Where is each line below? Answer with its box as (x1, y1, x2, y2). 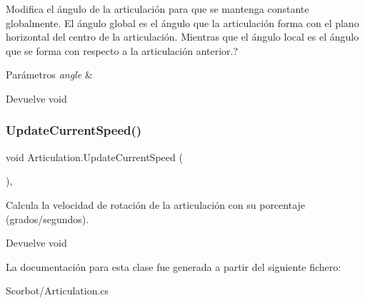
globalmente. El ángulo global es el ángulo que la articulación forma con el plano (6, 15, 359, 30)
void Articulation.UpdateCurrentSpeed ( (6, 149, 183, 164)
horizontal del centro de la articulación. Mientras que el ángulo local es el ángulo (6, 29, 359, 44)
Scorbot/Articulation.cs (6, 283, 109, 298)
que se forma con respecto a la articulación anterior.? (6, 43, 239, 58)
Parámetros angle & (6, 67, 93, 82)
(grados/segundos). (6, 211, 89, 226)
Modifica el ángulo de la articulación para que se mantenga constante (6, 1, 309, 16)
